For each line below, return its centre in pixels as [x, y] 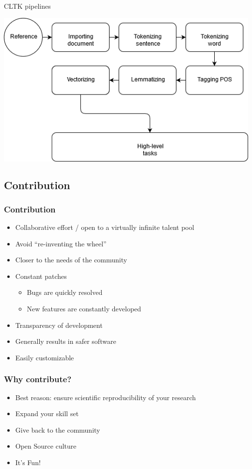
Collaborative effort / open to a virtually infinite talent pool [105, 227]
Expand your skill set [47, 413]
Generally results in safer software [66, 341]
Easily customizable [45, 357]
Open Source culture [46, 446]
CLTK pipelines [27, 6]
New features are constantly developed [84, 309]
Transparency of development [59, 325]
